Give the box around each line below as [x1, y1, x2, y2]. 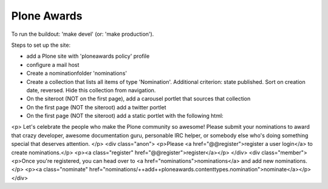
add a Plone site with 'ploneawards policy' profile [26, 52, 150, 60]
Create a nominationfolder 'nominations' [26, 70, 128, 77]
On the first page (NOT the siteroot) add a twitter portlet [26, 103, 166, 111]
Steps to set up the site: [11, 41, 71, 49]
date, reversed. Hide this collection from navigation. [26, 86, 156, 94]
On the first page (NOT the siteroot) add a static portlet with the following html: [26, 112, 224, 120]
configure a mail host [26, 61, 80, 68]
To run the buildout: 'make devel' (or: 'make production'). [11, 30, 154, 38]
